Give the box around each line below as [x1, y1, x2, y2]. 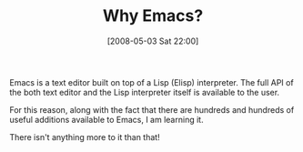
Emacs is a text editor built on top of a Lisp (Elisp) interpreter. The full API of [9, 76, 294, 87]
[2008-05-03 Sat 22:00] [106, 35, 199, 46]
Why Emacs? [102, 5, 204, 26]
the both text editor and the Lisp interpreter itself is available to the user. [9, 86, 280, 97]
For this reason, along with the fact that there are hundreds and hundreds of [9, 104, 295, 115]
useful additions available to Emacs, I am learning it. [9, 114, 204, 125]
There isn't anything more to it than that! [9, 131, 161, 142]
